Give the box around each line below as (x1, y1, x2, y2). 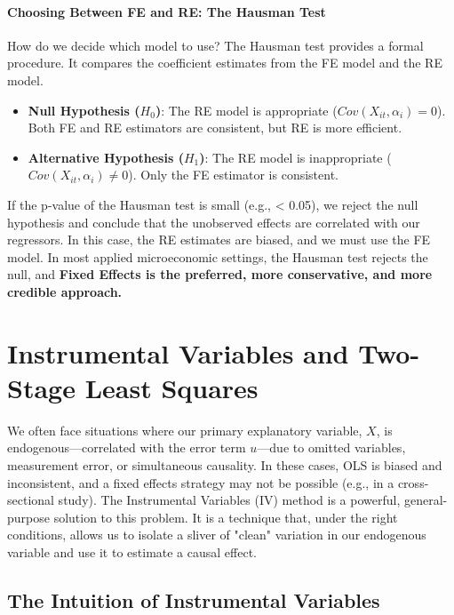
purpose (7, 507, 50, 526)
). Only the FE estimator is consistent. (128, 165, 339, 184)
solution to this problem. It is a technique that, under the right (53, 507, 398, 526)
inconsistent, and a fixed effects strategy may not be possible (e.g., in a (7, 473, 394, 491)
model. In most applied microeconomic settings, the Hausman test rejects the (7, 247, 428, 266)
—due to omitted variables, (257, 438, 406, 457)
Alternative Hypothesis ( (28, 148, 184, 166)
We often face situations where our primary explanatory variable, (7, 420, 362, 439)
